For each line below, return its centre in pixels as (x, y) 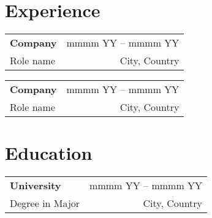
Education (49, 153)
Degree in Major (45, 203)
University (36, 186)
